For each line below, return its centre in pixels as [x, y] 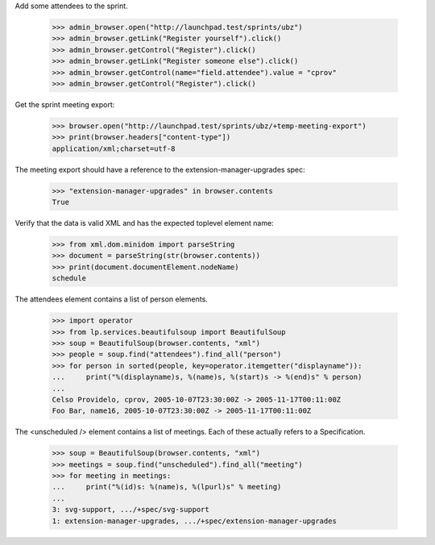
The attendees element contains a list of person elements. [112, 299]
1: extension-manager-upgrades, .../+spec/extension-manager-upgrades [195, 521]
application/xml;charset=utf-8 [114, 148]
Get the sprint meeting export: [65, 104]
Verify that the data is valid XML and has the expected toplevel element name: [144, 223]
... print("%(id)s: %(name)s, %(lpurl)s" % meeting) [167, 487]
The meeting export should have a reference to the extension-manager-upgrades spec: [160, 169]
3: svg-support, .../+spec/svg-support [130, 510]
